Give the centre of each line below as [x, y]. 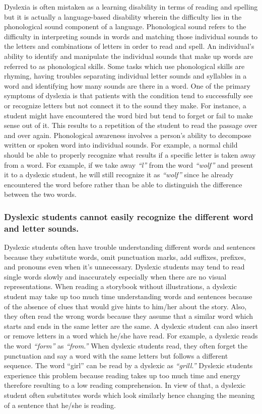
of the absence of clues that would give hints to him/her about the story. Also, [125, 306]
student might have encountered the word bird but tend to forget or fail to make [128, 115]
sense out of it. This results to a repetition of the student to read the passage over [131, 125]
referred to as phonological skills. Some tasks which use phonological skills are [124, 66]
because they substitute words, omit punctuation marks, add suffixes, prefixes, [125, 257]
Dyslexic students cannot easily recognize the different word [129, 216]
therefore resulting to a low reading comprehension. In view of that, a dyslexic [125, 385]
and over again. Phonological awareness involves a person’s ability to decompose [128, 135]
